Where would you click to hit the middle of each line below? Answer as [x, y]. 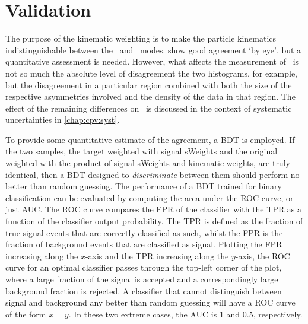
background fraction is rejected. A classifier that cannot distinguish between [144, 290]
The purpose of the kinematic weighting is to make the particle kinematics [141, 38]
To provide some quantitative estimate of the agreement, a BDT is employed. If [150, 139]
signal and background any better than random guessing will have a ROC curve [150, 302]
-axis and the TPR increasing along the [157, 255]
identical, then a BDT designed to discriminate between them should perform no [153, 174]
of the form [26, 314]
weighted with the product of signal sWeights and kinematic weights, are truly [148, 163]
